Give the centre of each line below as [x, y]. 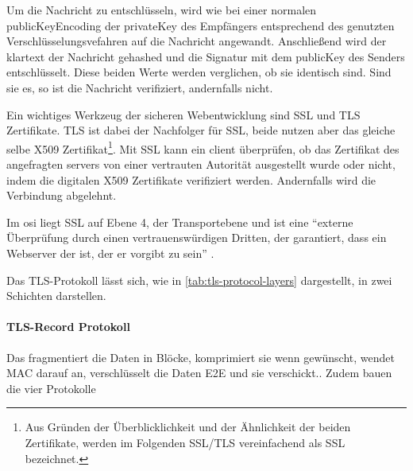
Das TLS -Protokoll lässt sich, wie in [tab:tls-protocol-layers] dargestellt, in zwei [199, 280]
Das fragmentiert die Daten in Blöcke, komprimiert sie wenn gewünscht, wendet [201, 357]
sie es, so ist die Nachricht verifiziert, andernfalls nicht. [140, 87]
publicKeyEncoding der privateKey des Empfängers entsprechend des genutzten [201, 25]
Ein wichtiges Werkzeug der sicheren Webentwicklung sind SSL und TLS [183, 114]
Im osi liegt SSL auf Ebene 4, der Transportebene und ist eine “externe [180, 222]
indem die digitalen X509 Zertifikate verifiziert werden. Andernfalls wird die [191, 179]
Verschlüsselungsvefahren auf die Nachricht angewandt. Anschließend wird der [197, 41]
